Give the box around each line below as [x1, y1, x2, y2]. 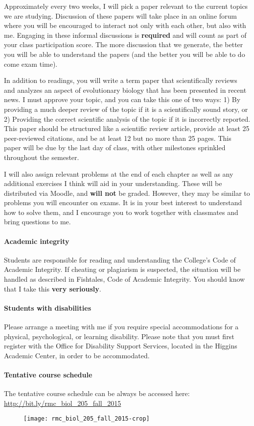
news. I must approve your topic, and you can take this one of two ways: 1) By [4, 94, 241, 105]
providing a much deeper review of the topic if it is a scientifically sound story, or [4, 104, 248, 114]
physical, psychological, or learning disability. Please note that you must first [4, 331, 234, 341]
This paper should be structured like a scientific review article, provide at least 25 [4, 123, 250, 133]
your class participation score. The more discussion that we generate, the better [4, 39, 243, 50]
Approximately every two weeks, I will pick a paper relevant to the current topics [4, 1, 248, 11]
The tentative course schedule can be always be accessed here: [4, 388, 190, 399]
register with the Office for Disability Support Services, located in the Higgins [4, 341, 237, 351]
